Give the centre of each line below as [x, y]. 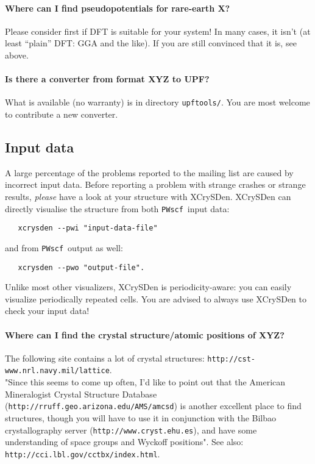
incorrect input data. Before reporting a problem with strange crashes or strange [155, 184]
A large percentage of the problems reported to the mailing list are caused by [149, 172]
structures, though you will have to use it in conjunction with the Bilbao [141, 417]
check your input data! [47, 311]
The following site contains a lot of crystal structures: [105, 358]
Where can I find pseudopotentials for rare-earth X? [118, 8]
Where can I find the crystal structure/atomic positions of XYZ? [145, 334]
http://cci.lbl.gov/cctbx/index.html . [83, 453]
